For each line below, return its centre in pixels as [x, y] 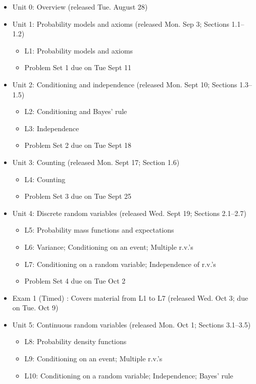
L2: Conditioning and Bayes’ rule [76, 111]
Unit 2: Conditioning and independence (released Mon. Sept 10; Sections [125, 84]
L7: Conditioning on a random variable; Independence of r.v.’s [120, 264]
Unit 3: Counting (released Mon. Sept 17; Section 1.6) [96, 162]
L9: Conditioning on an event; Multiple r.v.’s [93, 359]
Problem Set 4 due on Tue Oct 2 [75, 281]
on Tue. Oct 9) [35, 308]
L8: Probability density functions [75, 341]
